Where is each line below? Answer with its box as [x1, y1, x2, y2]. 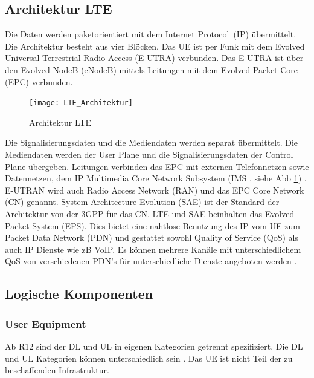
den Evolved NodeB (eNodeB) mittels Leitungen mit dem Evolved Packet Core [5, 63, 298, 76]
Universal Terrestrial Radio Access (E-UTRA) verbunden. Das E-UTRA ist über [5, 51, 304, 64]
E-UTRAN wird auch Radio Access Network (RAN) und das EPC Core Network [5, 183, 304, 196]
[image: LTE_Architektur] [29, 99, 133, 108]
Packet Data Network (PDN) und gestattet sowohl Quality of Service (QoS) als [5, 231, 299, 244]
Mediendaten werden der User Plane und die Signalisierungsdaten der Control [5, 148, 293, 161]
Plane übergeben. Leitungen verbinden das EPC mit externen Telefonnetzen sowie [5, 160, 309, 172]
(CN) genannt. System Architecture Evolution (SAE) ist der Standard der [5, 195, 280, 208]
